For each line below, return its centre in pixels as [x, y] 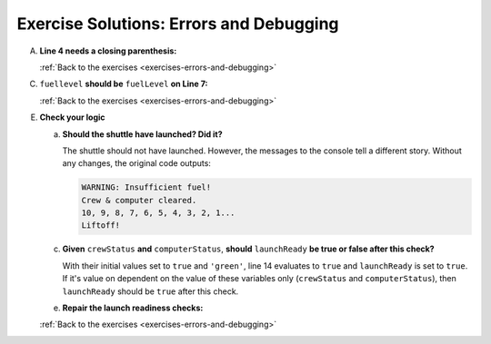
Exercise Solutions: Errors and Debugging [178, 24]
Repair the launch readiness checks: [133, 308]
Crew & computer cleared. [139, 200]
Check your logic [72, 117]
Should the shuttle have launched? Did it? [142, 134]
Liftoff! [101, 226]
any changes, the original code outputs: [136, 163]
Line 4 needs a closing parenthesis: [108, 51]
